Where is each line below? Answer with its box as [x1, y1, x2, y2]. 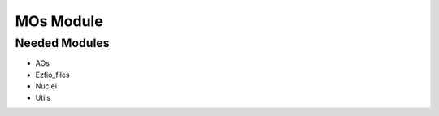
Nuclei [35, 81, 57, 91]
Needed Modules [15, 36, 110, 50]
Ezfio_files [35, 70, 71, 79]
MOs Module [15, 12, 103, 30]
